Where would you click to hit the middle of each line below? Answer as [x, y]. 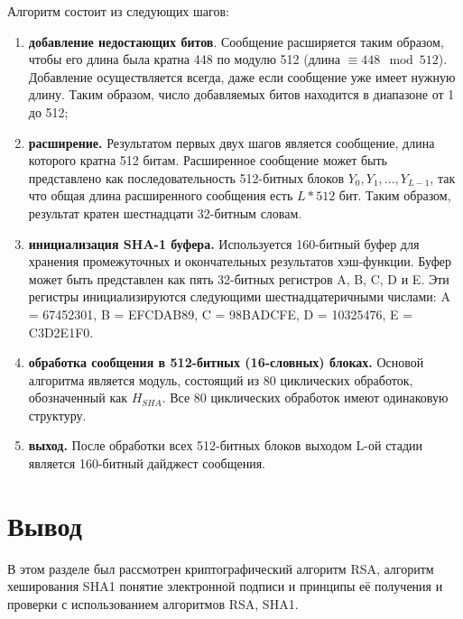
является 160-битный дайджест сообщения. [147, 463]
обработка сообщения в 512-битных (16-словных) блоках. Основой [226, 362]
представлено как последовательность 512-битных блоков [186, 177]
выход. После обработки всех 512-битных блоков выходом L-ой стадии [225, 445]
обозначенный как [78, 397]
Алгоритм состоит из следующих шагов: [118, 11]
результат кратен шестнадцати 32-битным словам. [165, 212]
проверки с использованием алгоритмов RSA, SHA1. [153, 603]
